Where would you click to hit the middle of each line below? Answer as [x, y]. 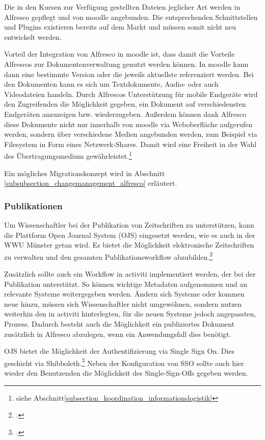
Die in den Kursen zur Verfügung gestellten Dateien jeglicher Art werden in [122, 7]
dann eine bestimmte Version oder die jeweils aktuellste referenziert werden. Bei [129, 74]
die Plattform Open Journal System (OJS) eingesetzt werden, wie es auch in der [130, 235]
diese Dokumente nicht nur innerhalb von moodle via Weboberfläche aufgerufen [128, 124]
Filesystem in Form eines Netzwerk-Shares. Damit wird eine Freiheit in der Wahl [130, 144]
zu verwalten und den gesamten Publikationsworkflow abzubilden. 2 [109, 256]
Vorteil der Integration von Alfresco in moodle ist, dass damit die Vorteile [120, 54]
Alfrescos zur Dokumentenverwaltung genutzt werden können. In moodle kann [126, 64]
